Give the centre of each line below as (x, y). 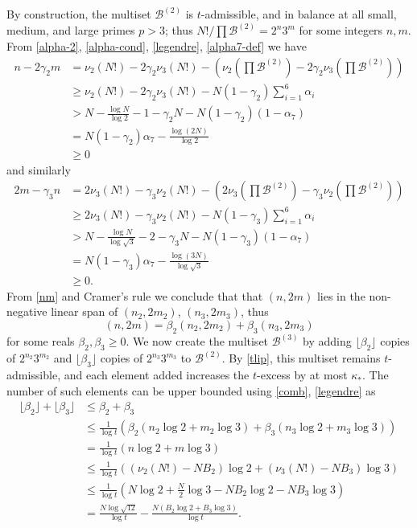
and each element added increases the (157, 375)
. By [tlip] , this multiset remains (301, 358)
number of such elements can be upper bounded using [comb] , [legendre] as (191, 390)
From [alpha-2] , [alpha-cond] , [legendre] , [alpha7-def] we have (157, 46)
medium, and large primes (71, 30)
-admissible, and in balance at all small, (299, 14)
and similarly (39, 169)
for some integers (341, 30)
